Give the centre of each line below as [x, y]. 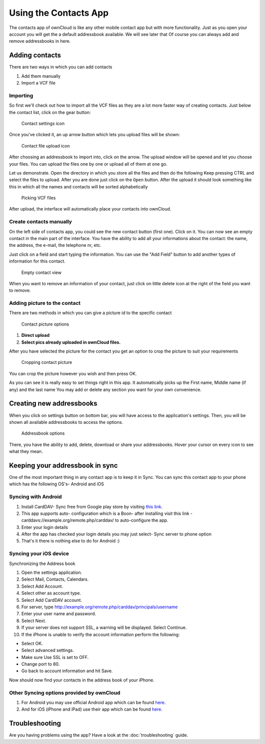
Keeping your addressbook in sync [63, 465]
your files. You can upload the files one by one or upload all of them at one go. [88, 164]
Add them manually [41, 76]
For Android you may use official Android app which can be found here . [93, 702]
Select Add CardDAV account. [52, 600]
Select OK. [32, 643]
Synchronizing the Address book [42, 564]
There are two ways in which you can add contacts [61, 67]
